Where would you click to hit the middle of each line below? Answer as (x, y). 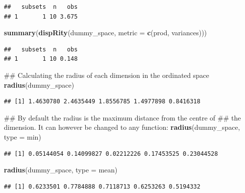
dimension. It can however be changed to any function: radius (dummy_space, (122, 127)
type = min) (23, 136)
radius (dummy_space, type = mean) (61, 170)
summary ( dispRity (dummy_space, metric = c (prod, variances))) (106, 33)
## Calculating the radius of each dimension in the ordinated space (107, 75)
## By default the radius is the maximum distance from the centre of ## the (122, 117)
